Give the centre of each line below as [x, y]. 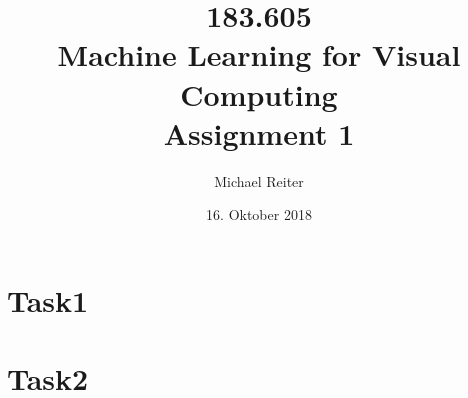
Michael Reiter [259, 180]
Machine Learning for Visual [259, 54]
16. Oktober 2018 [259, 214]
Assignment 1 [259, 132]
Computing [259, 93]
